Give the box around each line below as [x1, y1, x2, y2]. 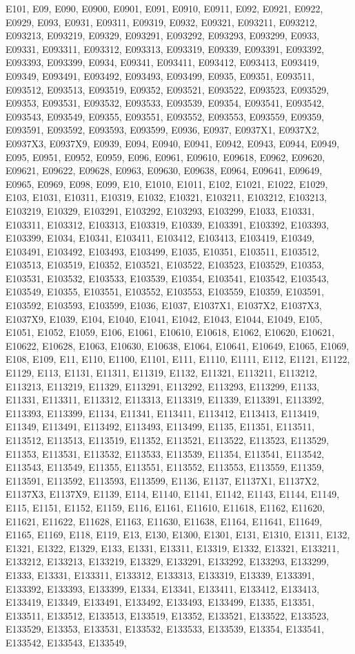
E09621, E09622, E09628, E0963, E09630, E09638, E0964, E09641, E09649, [6, 163, 323, 178]
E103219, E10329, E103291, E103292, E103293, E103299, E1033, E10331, [6, 203, 315, 218]
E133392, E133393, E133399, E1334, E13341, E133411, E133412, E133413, [6, 581, 320, 595]
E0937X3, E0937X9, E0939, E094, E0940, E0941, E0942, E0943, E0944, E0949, [6, 136, 340, 150]
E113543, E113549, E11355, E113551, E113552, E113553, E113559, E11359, [6, 460, 325, 474]
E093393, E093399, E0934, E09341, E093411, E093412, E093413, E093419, [6, 55, 320, 70]
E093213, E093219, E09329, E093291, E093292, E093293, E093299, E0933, [6, 28, 320, 43]
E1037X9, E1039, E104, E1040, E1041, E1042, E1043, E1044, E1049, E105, [6, 311, 323, 326]
